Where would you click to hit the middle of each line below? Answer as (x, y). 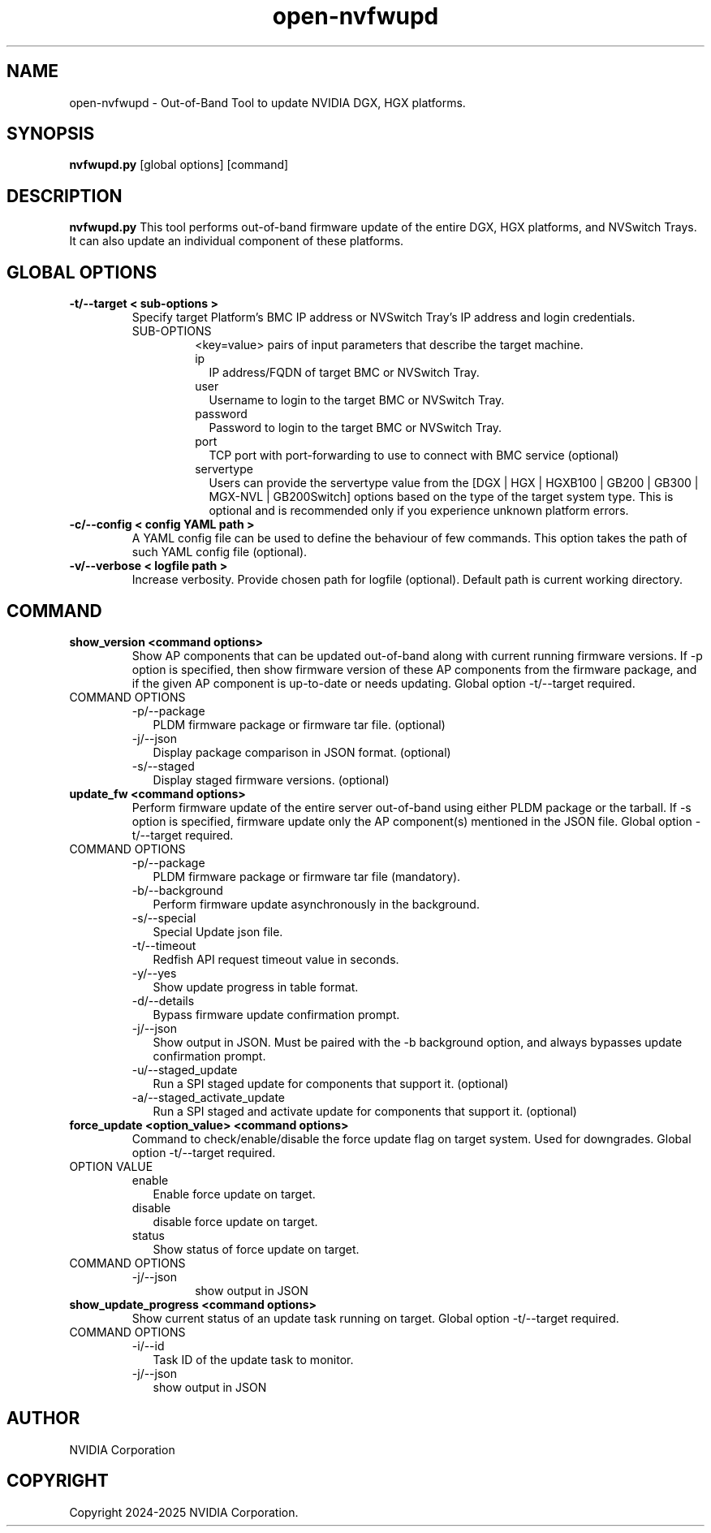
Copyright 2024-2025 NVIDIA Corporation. (184, 1512)
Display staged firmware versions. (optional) (271, 779)
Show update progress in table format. (256, 987)
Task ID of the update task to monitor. (253, 1359)
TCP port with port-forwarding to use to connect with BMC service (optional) (414, 456)
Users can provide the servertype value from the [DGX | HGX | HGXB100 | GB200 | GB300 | (454, 483)
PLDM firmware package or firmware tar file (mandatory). (307, 876)
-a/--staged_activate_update (208, 1097)
